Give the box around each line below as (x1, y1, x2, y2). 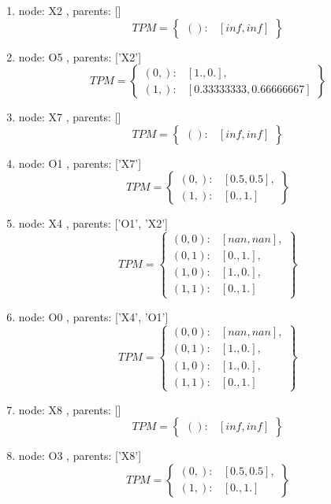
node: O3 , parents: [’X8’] (18, 447, 142, 464)
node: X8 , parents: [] (18, 401, 121, 417)
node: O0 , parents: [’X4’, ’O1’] (18, 308, 169, 324)
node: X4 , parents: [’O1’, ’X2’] (18, 215, 168, 232)
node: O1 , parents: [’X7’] (18, 154, 142, 171)
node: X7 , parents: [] (18, 109, 121, 125)
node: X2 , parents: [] (18, 2, 121, 18)
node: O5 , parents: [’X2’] (18, 48, 142, 65)
